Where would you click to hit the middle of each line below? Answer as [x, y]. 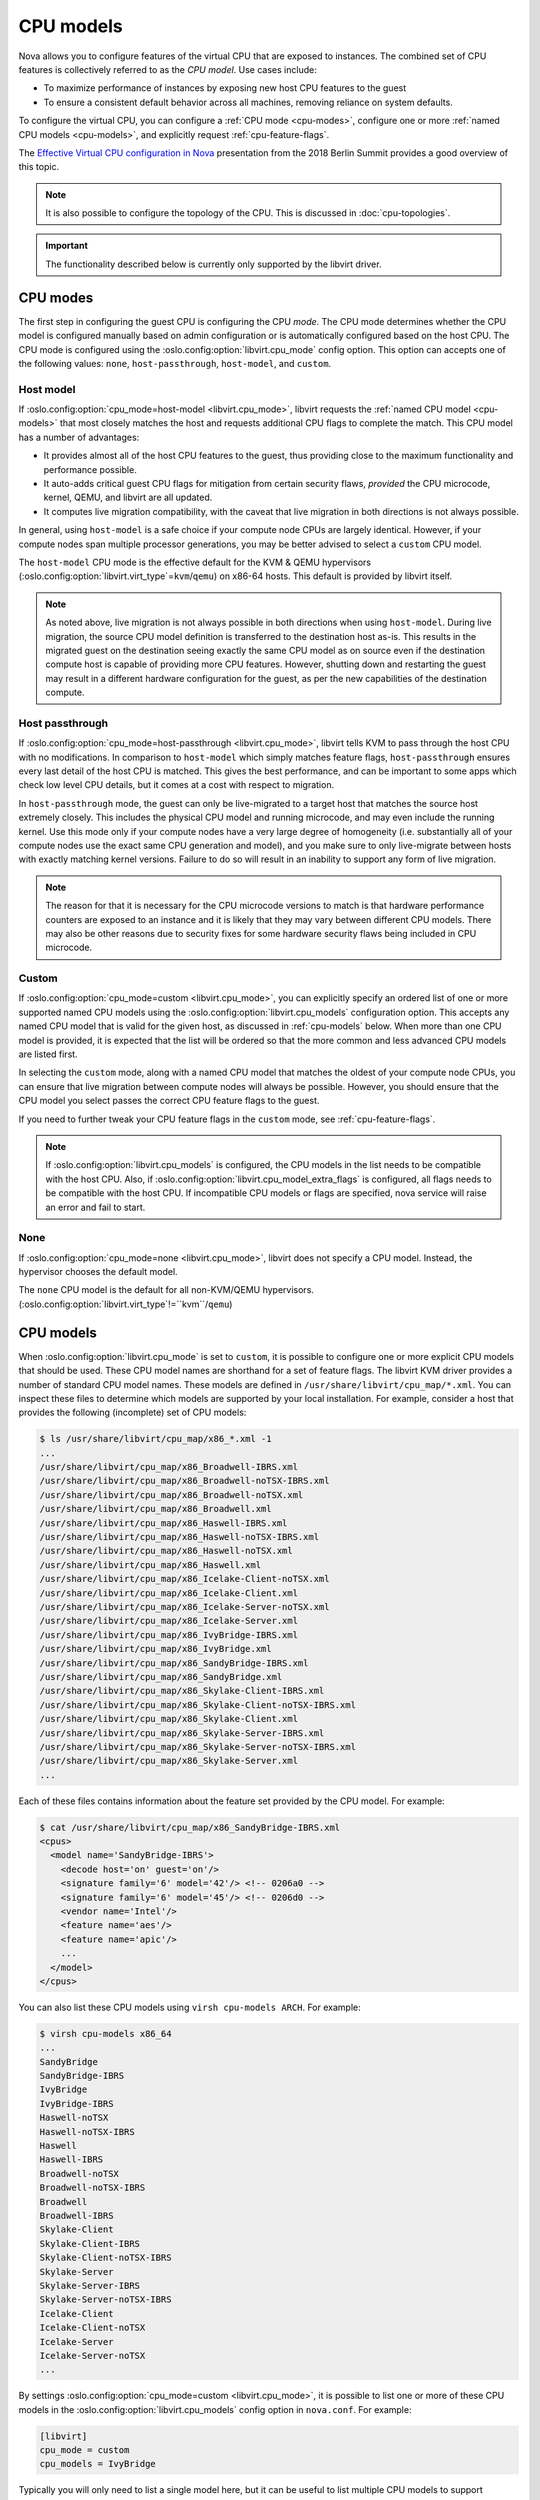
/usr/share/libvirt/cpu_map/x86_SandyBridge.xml [161, 1676]
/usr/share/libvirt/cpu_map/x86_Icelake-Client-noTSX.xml [184, 1579]
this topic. [39, 167]
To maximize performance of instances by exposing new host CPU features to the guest [225, 88]
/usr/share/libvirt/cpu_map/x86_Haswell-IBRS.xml [163, 1523]
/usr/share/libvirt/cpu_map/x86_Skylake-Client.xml [169, 1719]
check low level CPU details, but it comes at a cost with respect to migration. [176, 785]
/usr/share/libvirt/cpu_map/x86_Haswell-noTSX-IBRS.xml [179, 1537]
